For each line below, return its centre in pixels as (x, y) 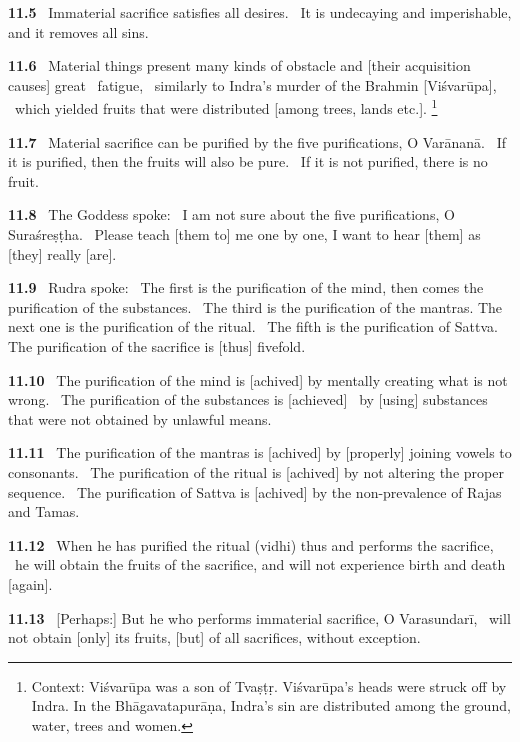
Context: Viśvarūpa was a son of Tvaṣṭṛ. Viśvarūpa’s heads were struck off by (269, 685)
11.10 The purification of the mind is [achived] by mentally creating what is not (258, 379)
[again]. (30, 583)
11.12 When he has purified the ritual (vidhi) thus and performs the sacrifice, (251, 544)
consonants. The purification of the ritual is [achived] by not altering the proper (256, 471)
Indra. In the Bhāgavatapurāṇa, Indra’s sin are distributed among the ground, (271, 705)
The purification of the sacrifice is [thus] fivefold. (157, 345)
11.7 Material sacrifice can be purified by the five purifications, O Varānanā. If (257, 141)
